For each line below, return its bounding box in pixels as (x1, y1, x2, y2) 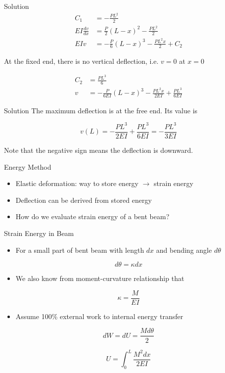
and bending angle (156, 244, 212, 255)
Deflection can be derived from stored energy (15, 194, 152, 205)
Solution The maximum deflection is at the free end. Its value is (4, 105, 198, 115)
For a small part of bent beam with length (15, 244, 144, 255)
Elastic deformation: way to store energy (15, 178, 138, 188)
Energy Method (4, 161, 51, 172)
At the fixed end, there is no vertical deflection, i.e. (4, 56, 159, 66)
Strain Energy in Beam (4, 228, 74, 238)
